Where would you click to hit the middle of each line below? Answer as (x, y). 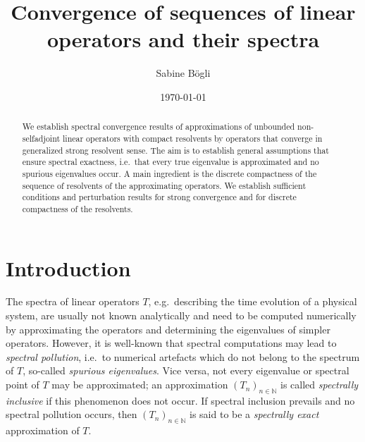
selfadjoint (41, 138)
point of (23, 385)
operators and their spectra (183, 39)
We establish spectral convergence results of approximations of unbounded (159, 127)
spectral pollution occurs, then (72, 414)
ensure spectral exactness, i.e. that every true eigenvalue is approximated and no (171, 162)
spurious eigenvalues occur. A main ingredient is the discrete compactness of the (169, 173)
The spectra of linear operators (73, 301)
